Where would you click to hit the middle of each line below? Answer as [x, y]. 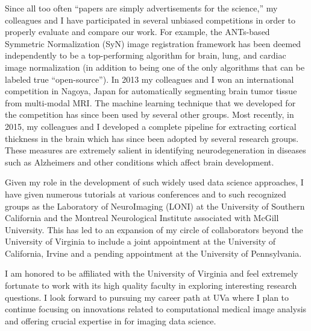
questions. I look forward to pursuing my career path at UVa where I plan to [147, 297]
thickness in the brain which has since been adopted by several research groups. [152, 138]
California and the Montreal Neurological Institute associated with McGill [142, 218]
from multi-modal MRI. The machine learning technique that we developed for [150, 102]
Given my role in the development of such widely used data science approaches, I [154, 182]
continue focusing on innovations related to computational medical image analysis [156, 309]
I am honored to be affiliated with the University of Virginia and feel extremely [152, 273]
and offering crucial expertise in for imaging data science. [111, 320]
